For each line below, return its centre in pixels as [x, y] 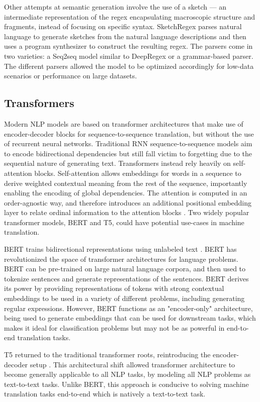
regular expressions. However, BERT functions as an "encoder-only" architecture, [128, 308]
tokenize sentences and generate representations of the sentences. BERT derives [126, 278]
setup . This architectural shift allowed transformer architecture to [133, 364]
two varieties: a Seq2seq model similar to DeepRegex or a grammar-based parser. [129, 56]
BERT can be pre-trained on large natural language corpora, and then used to [125, 269]
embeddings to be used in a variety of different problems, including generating [124, 298]
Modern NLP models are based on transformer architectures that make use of [124, 123]
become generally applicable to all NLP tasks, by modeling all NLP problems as [127, 374]
